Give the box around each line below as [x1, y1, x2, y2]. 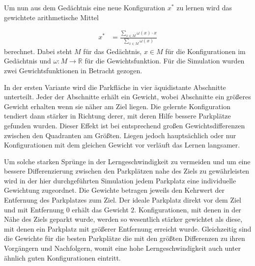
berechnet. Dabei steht [4, 46, 72, 56]
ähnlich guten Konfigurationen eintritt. [4, 252, 121, 263]
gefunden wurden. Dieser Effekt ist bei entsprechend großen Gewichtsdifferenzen [4, 120, 245, 130]
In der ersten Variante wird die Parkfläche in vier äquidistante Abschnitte [4, 82, 226, 92]
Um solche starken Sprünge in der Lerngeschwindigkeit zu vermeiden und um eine [4, 156, 251, 166]
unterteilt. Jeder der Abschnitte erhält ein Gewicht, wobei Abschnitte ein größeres [4, 91, 251, 102]
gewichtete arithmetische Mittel [4, 12, 99, 22]
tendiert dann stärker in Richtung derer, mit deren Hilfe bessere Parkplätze [4, 111, 231, 121]
